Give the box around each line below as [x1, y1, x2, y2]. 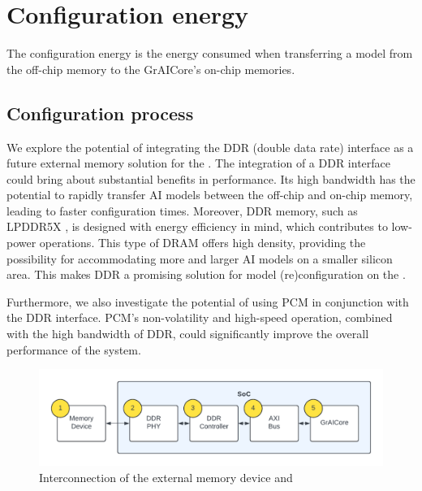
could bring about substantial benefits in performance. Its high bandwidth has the [6, 170, 416, 187]
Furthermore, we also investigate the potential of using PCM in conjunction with [6, 293, 409, 310]
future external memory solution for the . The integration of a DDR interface [6, 154, 391, 172]
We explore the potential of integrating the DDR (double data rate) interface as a [6, 138, 414, 155]
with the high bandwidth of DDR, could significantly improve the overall [6, 325, 369, 342]
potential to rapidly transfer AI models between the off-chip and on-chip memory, [6, 186, 413, 203]
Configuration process [6, 100, 194, 125]
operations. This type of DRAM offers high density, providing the [39, 234, 366, 251]
